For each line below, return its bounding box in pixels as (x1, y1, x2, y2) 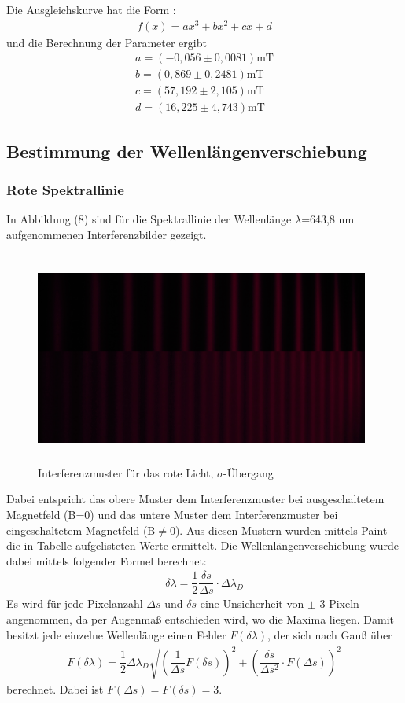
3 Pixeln (319, 595, 359, 612)
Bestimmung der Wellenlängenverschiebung (6, 138, 367, 163)
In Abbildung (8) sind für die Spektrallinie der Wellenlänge (6, 211, 292, 227)
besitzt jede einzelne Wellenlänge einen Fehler (6, 626, 226, 642)
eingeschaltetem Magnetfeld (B (6, 521, 156, 538)
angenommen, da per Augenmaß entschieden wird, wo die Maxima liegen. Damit (6, 611, 395, 628)
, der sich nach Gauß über (267, 626, 392, 642)
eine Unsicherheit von (200, 595, 304, 612)
